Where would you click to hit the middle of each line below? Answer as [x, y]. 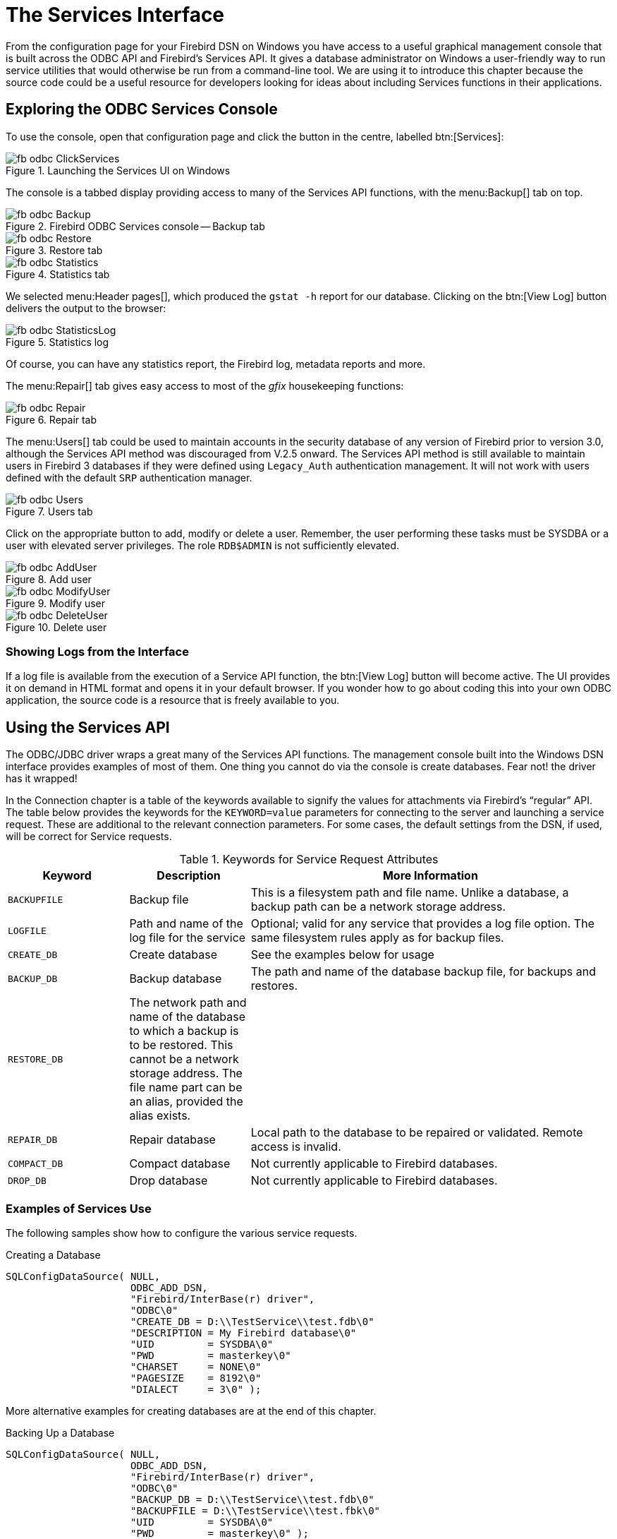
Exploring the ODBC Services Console [142, 109]
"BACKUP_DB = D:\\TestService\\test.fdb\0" [252, 1499]
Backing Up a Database [60, 1432]
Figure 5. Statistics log [57, 342]
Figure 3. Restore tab [54, 250]
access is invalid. [296, 1147]
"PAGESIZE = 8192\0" [196, 1378]
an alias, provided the [186, 1102]
